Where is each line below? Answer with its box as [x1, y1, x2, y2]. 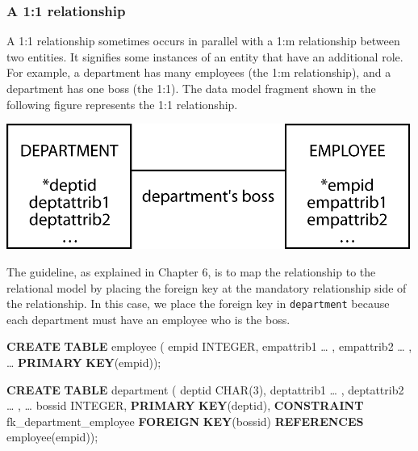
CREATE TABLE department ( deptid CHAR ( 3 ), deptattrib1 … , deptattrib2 [6, 381, 404, 398]
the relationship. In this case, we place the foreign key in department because [6, 295, 390, 312]
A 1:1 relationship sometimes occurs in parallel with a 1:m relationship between [6, 32, 400, 49]
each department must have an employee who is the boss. [6, 310, 291, 327]
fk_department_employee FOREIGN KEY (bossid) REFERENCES [6, 412, 364, 429]
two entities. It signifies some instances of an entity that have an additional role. [6, 48, 403, 65]
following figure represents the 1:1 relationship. [6, 95, 238, 112]
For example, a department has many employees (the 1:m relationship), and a [6, 64, 391, 81]
